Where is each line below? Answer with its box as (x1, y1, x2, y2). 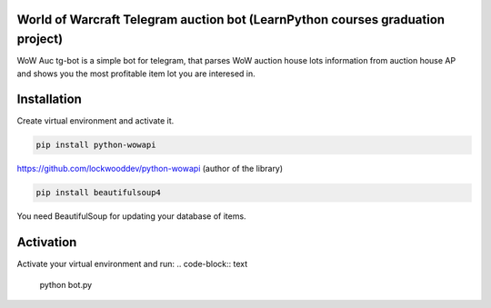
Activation (16, 234, 77, 250)
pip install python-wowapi (35, 140, 156, 150)
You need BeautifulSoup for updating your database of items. (16, 211, 246, 222)
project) (16, 32, 64, 47)
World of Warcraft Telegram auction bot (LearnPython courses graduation (16, 12, 446, 27)
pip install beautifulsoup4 (35, 187, 161, 198)
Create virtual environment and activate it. (16, 115, 175, 126)
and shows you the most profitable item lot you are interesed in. (16, 68, 256, 79)
